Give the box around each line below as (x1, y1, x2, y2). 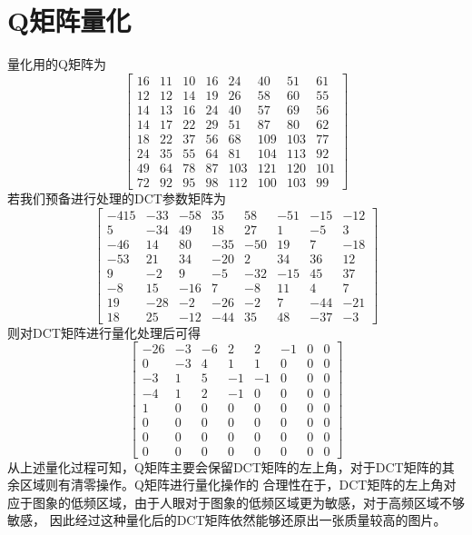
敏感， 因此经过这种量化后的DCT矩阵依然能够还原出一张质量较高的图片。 (7, 510, 447, 530)
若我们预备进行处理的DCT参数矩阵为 (7, 188, 226, 207)
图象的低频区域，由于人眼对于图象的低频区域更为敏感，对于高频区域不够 (32, 492, 465, 511)
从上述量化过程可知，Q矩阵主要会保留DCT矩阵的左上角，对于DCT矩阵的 (7, 457, 442, 476)
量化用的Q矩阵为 (7, 54, 106, 74)
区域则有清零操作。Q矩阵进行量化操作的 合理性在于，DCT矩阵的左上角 (19, 475, 444, 494)
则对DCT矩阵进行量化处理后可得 (7, 322, 201, 342)
